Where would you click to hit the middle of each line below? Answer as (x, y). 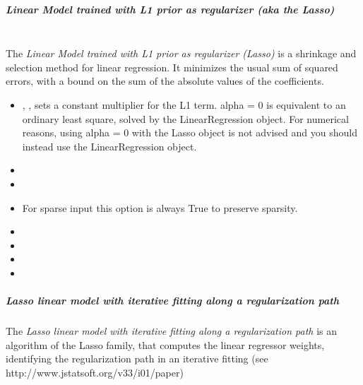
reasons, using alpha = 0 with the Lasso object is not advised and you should (190, 132)
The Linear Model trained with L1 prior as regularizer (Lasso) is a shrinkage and (181, 53)
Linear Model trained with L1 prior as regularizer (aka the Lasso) (170, 9)
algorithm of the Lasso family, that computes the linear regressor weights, (165, 344)
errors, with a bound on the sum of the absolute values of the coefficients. (165, 81)
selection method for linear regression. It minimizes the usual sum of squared (172, 67)
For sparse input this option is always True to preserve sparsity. (160, 207)
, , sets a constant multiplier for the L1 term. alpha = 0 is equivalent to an (184, 104)
